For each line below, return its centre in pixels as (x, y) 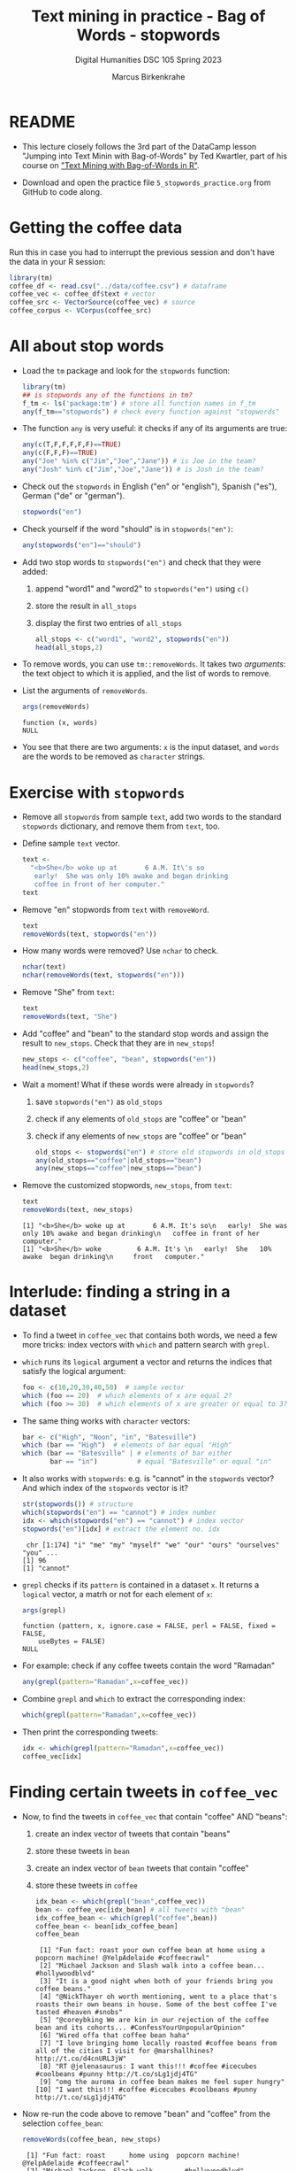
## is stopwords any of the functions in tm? (107, 395)
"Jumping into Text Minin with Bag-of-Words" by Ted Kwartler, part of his (155, 156)
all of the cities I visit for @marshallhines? (124, 2051)
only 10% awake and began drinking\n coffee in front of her (141, 1233)
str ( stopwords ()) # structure (78, 1504)
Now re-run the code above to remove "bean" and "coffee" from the (146, 2114)
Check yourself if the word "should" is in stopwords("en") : (128, 529)
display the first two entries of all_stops (109, 622)
